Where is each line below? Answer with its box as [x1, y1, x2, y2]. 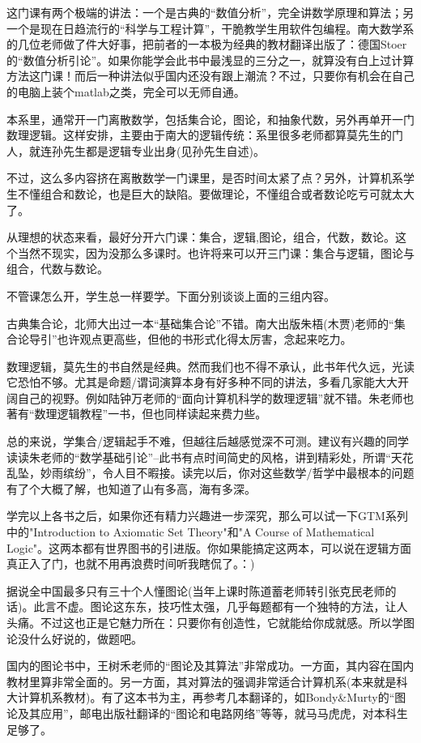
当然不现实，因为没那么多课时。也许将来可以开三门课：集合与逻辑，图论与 [17, 244, 415, 261]
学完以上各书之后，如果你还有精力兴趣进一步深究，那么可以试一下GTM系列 [6, 507, 408, 524]
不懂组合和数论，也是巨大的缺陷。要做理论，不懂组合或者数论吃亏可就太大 [17, 185, 415, 202]
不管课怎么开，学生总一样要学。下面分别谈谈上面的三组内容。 [6, 287, 335, 304]
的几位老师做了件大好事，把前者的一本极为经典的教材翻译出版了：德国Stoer [6, 36, 407, 53]
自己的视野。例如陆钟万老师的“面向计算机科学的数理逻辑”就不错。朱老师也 [17, 389, 415, 406]
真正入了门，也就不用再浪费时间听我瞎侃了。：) [6, 555, 255, 572]
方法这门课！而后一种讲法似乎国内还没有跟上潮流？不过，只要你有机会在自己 [6, 67, 415, 84]
